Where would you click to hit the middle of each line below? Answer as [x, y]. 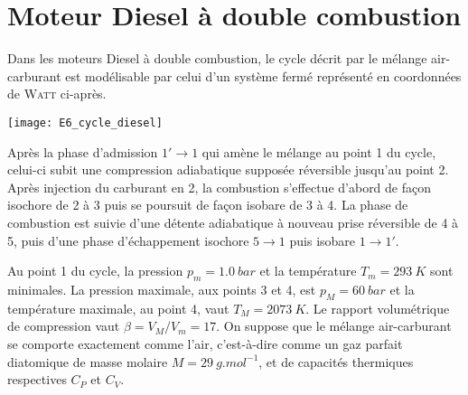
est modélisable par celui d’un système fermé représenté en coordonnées [263, 75]
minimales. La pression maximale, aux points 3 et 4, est [162, 289]
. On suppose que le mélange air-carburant [334, 326]
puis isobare [323, 240]
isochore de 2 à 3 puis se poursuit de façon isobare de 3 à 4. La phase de [208, 205]
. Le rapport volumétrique [378, 308]
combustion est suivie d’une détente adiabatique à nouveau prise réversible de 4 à [233, 222]
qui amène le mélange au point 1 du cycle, [319, 151]
